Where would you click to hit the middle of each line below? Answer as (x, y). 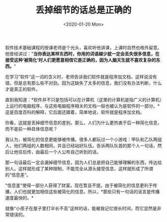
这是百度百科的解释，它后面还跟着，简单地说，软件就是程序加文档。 (75, 112)
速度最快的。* (19, 198)
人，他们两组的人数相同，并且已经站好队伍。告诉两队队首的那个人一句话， (81, 146)
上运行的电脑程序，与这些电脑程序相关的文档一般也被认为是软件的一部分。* (83, 106)
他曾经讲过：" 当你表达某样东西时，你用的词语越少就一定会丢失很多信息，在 (83, 54)
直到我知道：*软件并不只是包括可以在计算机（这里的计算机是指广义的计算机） (84, 99)
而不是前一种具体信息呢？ (31, 129)
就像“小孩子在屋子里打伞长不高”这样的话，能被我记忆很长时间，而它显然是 (81, 208)
